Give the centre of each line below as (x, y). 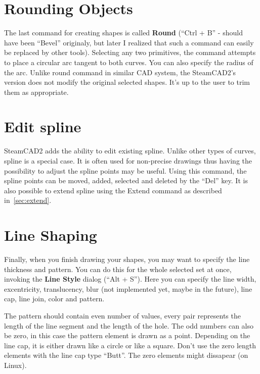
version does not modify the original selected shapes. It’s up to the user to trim (127, 82)
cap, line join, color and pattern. (54, 299)
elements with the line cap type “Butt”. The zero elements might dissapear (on (126, 355)
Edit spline (43, 126)
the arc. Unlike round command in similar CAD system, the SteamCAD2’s (120, 72)
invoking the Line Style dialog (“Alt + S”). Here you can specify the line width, (130, 279)
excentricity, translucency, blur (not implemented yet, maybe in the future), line (128, 288)
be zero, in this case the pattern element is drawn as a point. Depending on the (127, 335)
